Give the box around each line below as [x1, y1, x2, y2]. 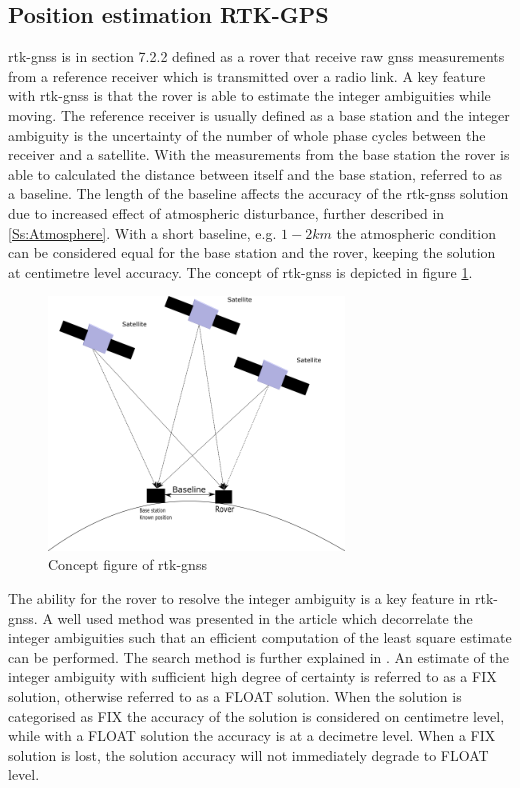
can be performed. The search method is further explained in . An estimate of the [8, 646, 509, 667]
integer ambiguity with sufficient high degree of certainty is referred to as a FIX [8, 666, 497, 687]
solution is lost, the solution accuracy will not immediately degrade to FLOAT [8, 744, 489, 765]
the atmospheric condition [336, 222, 496, 243]
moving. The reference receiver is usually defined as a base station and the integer [8, 104, 510, 125]
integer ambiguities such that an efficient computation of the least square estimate [8, 627, 512, 648]
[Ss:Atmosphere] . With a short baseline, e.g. [8, 222, 277, 243]
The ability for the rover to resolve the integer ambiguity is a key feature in [8, 588, 471, 609]
